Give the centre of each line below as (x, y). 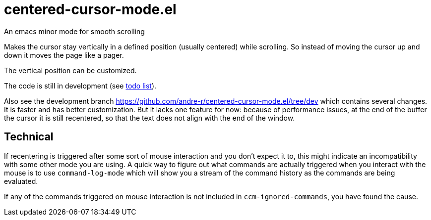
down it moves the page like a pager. (64, 55)
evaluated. (21, 181)
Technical (29, 137)
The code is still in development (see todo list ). (80, 86)
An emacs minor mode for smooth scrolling (74, 31)
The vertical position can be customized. (70, 70)
